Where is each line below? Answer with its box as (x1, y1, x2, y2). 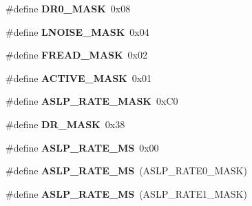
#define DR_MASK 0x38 (6, 116, 125, 131)
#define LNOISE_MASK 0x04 (6, 24, 149, 39)
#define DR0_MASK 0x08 (6, 1, 131, 15)
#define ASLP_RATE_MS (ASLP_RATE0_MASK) (6, 163, 247, 178)
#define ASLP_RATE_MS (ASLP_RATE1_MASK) (6, 186, 247, 200)
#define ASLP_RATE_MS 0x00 (6, 140, 159, 154)
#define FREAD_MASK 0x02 (6, 48, 148, 62)
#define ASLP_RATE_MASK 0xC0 (6, 94, 178, 108)
